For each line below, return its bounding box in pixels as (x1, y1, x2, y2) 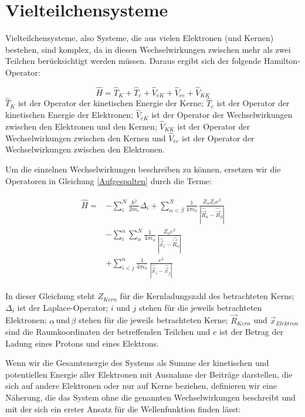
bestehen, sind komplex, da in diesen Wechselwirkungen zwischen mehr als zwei (5, 43, 291, 55)
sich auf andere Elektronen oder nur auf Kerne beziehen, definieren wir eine (5, 379, 277, 392)
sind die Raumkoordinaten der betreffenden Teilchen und (5, 326, 211, 338)
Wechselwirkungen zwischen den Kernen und (5, 131, 166, 144)
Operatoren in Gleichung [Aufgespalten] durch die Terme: (5, 174, 212, 187)
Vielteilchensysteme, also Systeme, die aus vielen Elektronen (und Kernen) (5, 32, 274, 44)
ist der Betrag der (219, 326, 283, 338)
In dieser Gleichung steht (5, 290, 95, 302)
